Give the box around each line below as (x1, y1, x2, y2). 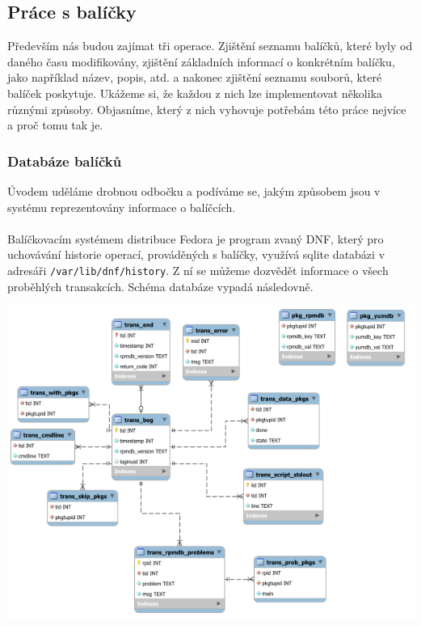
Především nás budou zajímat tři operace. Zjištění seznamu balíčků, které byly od (7, 37, 413, 54)
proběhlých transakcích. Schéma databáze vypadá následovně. (7, 277, 314, 294)
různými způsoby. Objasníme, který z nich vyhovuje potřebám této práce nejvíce (7, 100, 406, 117)
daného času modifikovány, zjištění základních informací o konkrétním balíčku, (7, 53, 395, 70)
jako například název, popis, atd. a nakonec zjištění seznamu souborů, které (7, 69, 382, 86)
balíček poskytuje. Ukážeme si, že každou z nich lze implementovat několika (7, 84, 383, 101)
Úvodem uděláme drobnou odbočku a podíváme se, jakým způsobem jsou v (7, 182, 381, 199)
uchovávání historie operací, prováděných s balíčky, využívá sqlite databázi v (7, 246, 385, 263)
